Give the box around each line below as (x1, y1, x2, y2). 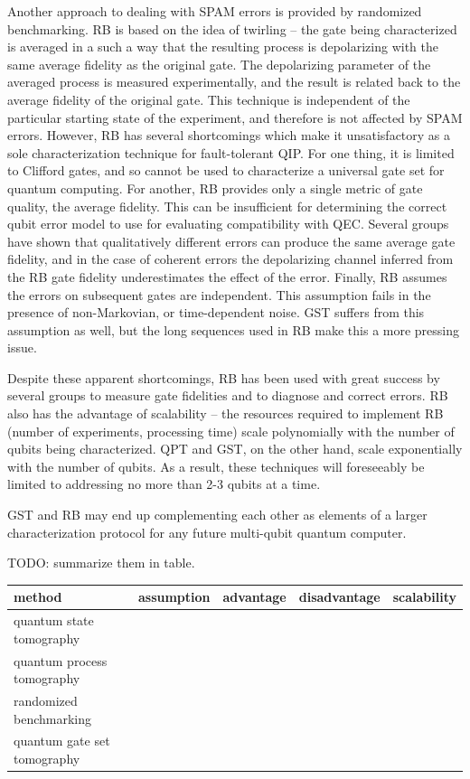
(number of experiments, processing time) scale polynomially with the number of (7, 421, 455, 440)
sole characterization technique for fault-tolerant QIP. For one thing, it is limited (7, 143, 455, 162)
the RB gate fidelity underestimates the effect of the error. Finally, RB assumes (7, 267, 447, 286)
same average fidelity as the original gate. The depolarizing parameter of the (7, 54, 431, 73)
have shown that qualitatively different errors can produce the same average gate (7, 231, 456, 250)
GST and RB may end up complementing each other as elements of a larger (7, 505, 428, 524)
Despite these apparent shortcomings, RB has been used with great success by (7, 368, 440, 387)
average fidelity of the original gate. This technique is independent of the (7, 89, 410, 108)
